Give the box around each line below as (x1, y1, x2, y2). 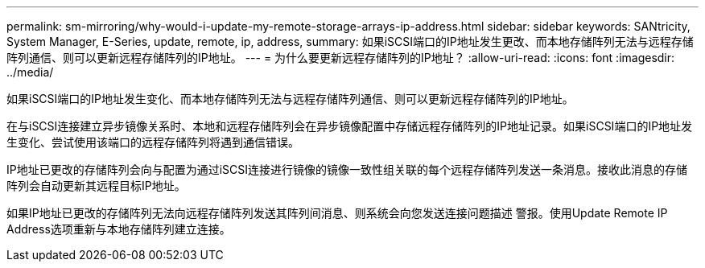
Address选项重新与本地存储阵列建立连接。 (6, 222, 231, 236)
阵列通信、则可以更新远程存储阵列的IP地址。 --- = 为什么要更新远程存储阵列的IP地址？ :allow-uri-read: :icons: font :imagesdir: (6, 51, 675, 64)
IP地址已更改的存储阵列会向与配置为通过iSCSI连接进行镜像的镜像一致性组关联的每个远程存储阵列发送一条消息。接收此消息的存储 (6, 163, 688, 176)
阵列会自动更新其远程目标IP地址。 (6, 179, 186, 192)
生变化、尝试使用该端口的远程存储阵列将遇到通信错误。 (6, 135, 299, 149)
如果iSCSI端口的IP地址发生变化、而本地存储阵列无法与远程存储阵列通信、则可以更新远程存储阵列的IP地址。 (6, 92, 574, 105)
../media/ (6, 65, 54, 79)
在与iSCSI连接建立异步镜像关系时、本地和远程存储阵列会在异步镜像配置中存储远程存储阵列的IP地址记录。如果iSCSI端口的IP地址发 (6, 119, 693, 133)
